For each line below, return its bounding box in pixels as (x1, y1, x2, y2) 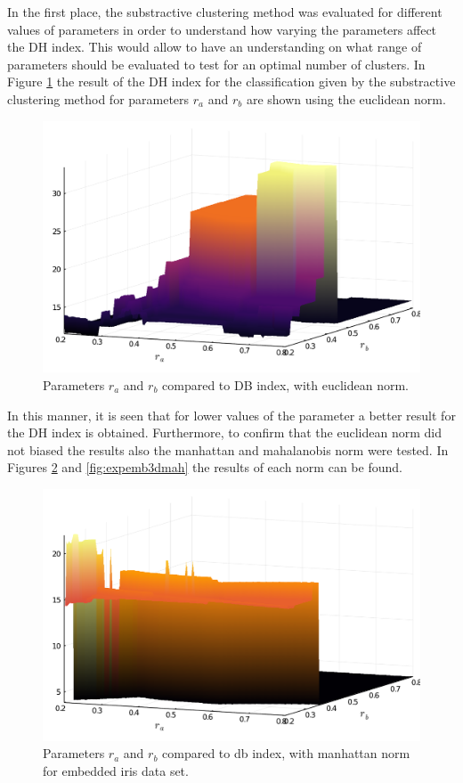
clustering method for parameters (7, 89, 190, 108)
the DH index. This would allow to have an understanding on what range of (7, 37, 422, 56)
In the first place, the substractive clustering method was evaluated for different (7, 3, 443, 20)
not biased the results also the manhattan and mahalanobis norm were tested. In (7, 440, 449, 459)
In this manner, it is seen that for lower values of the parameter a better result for (7, 405, 456, 424)
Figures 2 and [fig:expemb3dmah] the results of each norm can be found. (7, 458, 402, 477)
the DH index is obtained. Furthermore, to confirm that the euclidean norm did (7, 423, 442, 442)
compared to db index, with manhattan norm (162, 744, 410, 763)
